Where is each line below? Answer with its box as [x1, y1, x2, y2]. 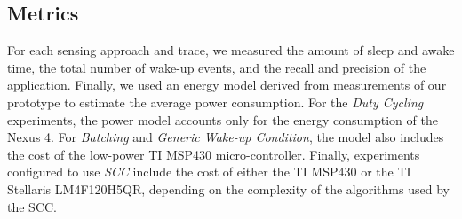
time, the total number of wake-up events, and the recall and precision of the [7, 58, 426, 76]
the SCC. [7, 197, 57, 215]
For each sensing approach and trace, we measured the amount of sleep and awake [7, 41, 455, 59]
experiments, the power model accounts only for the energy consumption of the [7, 110, 438, 129]
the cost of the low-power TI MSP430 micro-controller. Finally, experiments [7, 145, 420, 163]
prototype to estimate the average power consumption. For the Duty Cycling [7, 92, 424, 111]
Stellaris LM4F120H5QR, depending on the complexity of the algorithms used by [7, 179, 450, 198]
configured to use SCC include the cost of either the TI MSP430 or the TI [7, 162, 411, 181]
